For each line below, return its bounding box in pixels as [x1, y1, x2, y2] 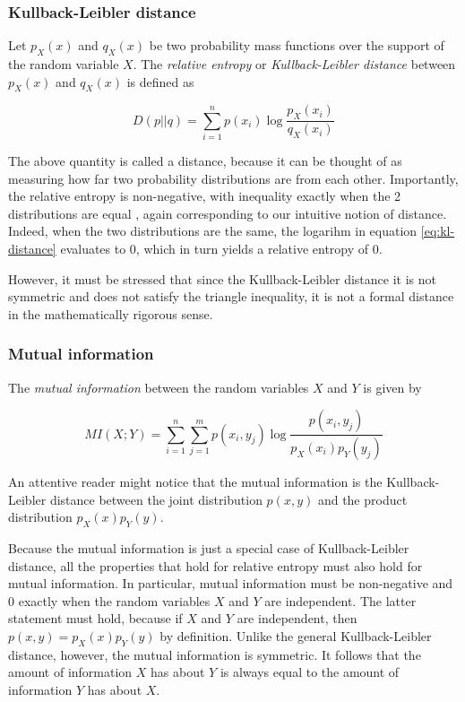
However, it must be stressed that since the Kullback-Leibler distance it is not [8, 269, 436, 288]
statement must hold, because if [8, 609, 183, 628]
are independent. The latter [264, 591, 417, 610]
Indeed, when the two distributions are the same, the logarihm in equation [8, 221, 418, 240]
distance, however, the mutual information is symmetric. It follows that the [8, 645, 421, 663]
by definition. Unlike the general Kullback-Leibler [159, 626, 432, 645]
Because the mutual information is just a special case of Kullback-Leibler [8, 538, 409, 557]
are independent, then [237, 609, 357, 628]
